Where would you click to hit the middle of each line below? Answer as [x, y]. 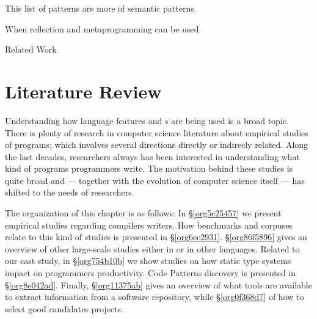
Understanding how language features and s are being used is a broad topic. [147, 120]
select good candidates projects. [64, 308]
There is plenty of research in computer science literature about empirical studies [157, 132]
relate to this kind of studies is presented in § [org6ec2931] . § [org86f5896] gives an [156, 237]
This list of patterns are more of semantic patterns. [101, 8]
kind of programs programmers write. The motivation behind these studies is [149, 168]
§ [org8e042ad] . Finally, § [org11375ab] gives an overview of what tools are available [158, 284]
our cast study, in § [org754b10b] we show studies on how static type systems [148, 261]
